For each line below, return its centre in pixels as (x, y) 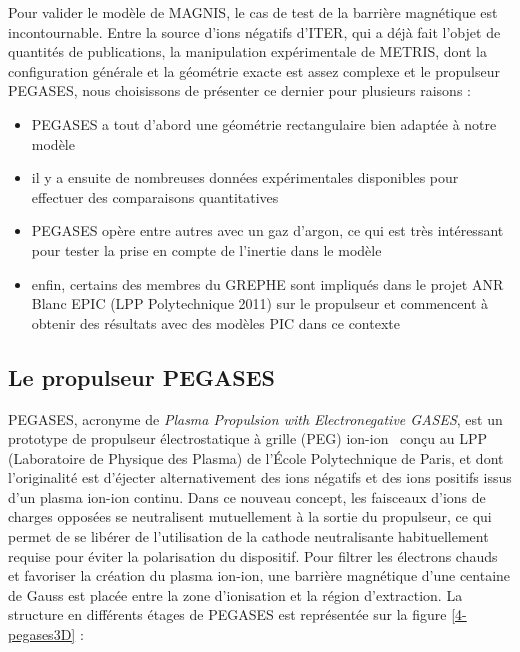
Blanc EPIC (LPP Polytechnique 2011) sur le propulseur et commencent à (260, 303)
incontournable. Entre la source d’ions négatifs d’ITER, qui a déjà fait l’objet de (254, 31)
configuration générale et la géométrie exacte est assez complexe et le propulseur (254, 70)
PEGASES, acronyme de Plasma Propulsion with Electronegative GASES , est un (255, 418)
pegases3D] (42, 634)
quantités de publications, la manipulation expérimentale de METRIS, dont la (247, 51)
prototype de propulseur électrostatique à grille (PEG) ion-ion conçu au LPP (248, 438)
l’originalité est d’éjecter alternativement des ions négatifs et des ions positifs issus (260, 477)
